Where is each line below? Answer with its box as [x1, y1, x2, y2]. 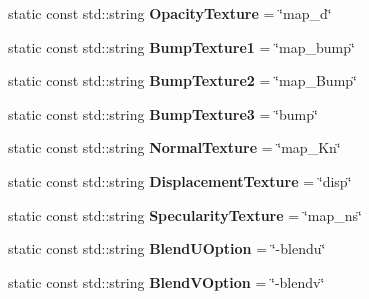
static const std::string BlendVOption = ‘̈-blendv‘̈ [8, 271, 325, 292]
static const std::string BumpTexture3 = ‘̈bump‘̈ [8, 103, 318, 124]
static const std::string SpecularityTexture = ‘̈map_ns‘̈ [8, 204, 362, 225]
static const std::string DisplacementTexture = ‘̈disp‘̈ [8, 170, 352, 191]
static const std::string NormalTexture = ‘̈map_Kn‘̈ [8, 137, 341, 158]
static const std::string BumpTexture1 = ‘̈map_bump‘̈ [8, 36, 355, 57]
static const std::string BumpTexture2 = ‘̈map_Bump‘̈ [8, 70, 357, 91]
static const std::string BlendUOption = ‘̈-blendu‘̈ [8, 238, 326, 259]
